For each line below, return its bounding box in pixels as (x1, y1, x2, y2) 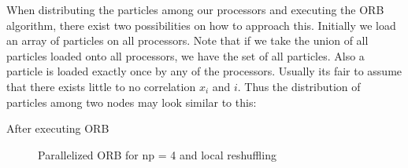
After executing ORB (6, 120, 109, 137)
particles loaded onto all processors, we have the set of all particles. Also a (6, 47, 365, 64)
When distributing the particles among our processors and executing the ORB (6, 2, 384, 17)
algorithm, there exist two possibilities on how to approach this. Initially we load (6, 16, 396, 33)
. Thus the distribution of (237, 78, 361, 94)
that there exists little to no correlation (6, 78, 196, 94)
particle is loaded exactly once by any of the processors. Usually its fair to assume (6, 63, 402, 79)
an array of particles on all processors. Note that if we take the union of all (6, 32, 369, 49)
